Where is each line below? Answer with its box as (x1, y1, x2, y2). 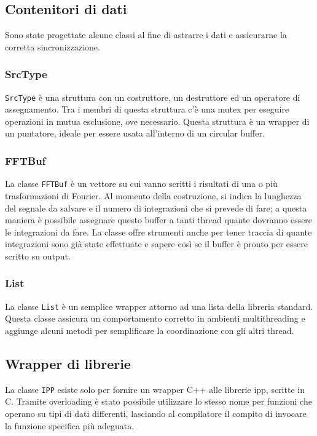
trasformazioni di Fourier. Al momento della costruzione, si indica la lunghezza (5, 189, 302, 202)
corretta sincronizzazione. (5, 40, 100, 53)
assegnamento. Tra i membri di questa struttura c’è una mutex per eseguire (5, 103, 289, 116)
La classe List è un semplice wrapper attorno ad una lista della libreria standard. (5, 299, 313, 312)
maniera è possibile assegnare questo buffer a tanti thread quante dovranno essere (5, 213, 313, 226)
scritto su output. (5, 249, 71, 262)
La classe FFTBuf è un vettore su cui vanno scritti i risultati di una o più (5, 177, 278, 190)
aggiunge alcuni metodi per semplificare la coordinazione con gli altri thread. (5, 323, 294, 336)
